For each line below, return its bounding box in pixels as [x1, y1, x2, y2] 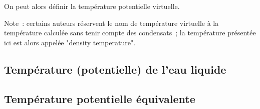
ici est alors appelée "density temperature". [4, 37, 136, 47]
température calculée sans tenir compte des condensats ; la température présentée [4, 27, 256, 38]
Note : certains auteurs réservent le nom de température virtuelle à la [4, 17, 219, 28]
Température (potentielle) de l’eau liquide [4, 61, 226, 77]
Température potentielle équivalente [4, 91, 195, 106]
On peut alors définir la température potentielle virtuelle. [4, 1, 180, 11]
